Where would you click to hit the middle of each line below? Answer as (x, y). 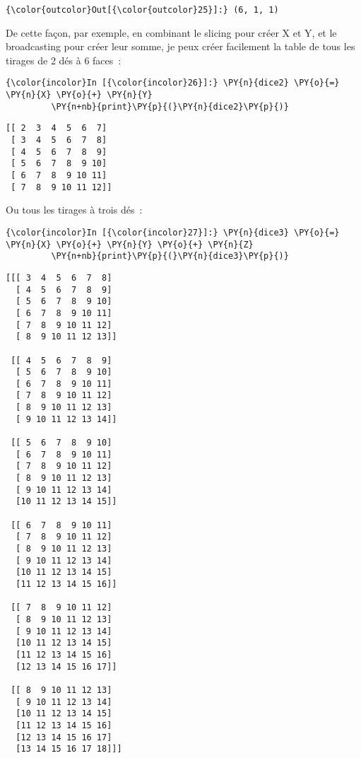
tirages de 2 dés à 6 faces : (64, 60)
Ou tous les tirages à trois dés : (74, 210)
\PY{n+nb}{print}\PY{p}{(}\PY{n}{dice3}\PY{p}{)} (170, 256)
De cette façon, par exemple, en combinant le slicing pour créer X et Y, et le (171, 32)
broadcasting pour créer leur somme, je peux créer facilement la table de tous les (180, 46)
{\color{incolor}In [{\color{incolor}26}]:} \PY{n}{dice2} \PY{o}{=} (173, 83)
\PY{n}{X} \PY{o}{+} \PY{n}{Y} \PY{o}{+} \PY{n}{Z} (130, 244)
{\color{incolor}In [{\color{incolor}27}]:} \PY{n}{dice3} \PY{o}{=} (173, 232)
